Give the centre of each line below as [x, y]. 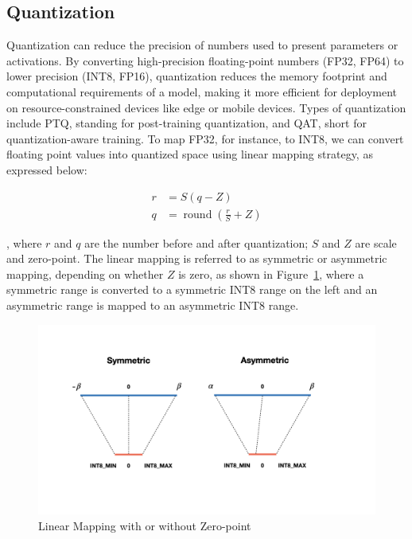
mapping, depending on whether [85, 273]
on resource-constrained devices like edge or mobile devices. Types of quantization [206, 107]
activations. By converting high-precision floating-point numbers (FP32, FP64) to [205, 60]
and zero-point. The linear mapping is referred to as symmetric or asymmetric [197, 258]
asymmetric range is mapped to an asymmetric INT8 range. [153, 305]
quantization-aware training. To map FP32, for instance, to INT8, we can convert [205, 138]
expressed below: [47, 169]
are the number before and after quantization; [196, 242]
